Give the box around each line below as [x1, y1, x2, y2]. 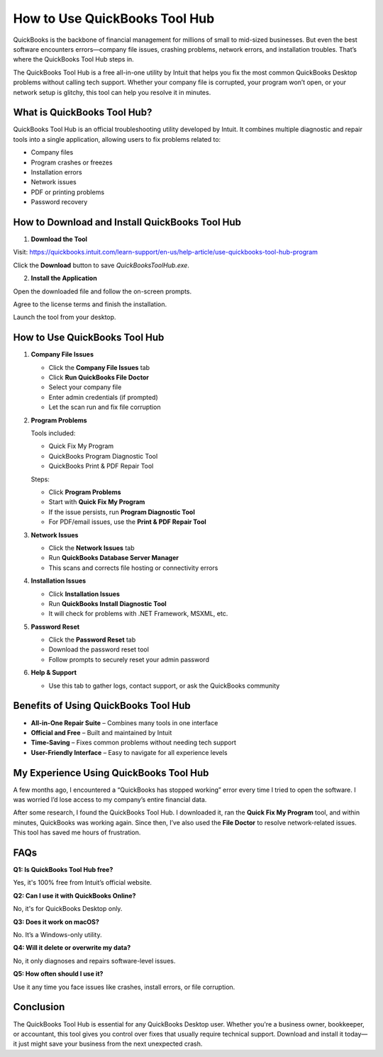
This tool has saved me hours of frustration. [13, 828, 141, 837]
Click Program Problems [48, 488, 121, 496]
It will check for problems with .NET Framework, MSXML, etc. [48, 610, 228, 618]
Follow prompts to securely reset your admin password [48, 655, 209, 664]
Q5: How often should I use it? [13, 970, 104, 978]
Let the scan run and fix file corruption [48, 403, 161, 411]
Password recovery [30, 198, 88, 206]
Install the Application [30, 274, 97, 283]
